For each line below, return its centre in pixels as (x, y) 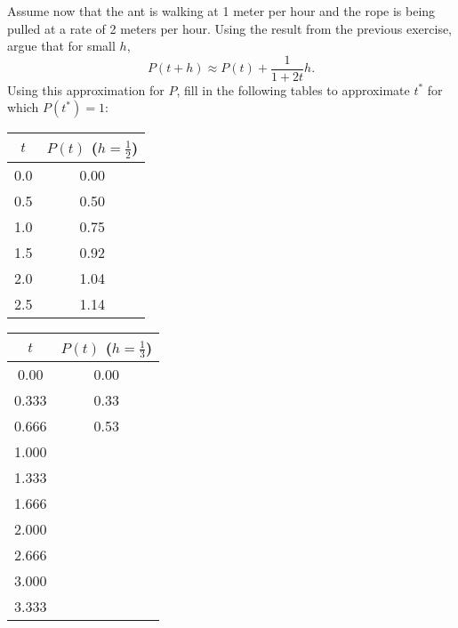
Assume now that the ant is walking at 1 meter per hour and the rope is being (221, 11)
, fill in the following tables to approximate (293, 89)
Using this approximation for (86, 89)
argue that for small (61, 46)
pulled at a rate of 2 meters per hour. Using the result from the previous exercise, (230, 28)
